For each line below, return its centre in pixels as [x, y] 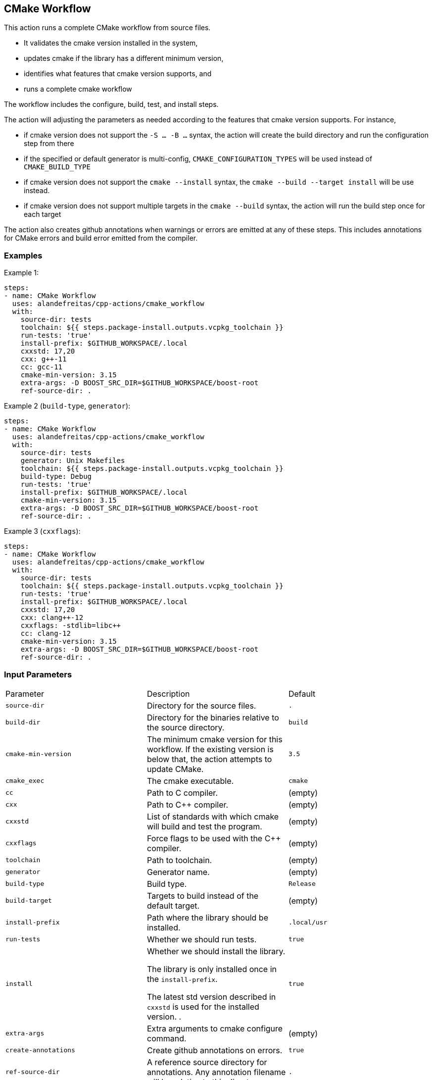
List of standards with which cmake [213, 816]
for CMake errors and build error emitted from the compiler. [101, 238]
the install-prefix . [182, 979]
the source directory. [186, 727]
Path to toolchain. [179, 860]
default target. [173, 905]
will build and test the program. [204, 826]
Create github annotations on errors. [215, 1050]
